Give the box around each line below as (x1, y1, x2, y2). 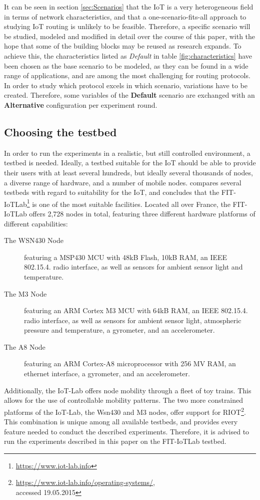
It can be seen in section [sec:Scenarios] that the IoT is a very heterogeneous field (4, 2, 253, 12)
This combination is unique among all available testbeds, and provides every (4, 416, 238, 427)
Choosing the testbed (4, 124, 117, 139)
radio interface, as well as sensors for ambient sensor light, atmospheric (24, 315, 241, 325)
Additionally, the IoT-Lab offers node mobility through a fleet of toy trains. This (4, 385, 251, 395)
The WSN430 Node (4, 235, 63, 245)
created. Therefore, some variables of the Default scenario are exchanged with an (4, 90, 255, 100)
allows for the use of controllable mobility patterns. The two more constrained (4, 395, 243, 405)
